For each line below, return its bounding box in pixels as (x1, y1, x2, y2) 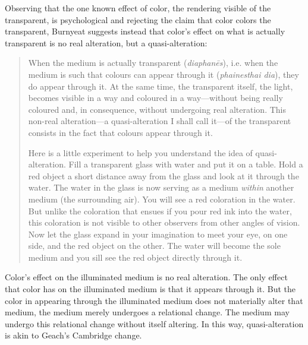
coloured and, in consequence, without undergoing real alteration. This (28, 103, 286, 115)
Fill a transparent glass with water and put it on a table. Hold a (68, 158, 303, 170)
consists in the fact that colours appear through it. (28, 126, 213, 138)
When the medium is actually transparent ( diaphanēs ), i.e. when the (28, 56, 278, 69)
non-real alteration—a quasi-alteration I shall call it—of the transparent (28, 115, 291, 127)
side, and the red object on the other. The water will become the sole (28, 239, 281, 252)
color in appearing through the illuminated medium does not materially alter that (5, 294, 303, 306)
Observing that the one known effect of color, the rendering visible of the (5, 2, 271, 14)
